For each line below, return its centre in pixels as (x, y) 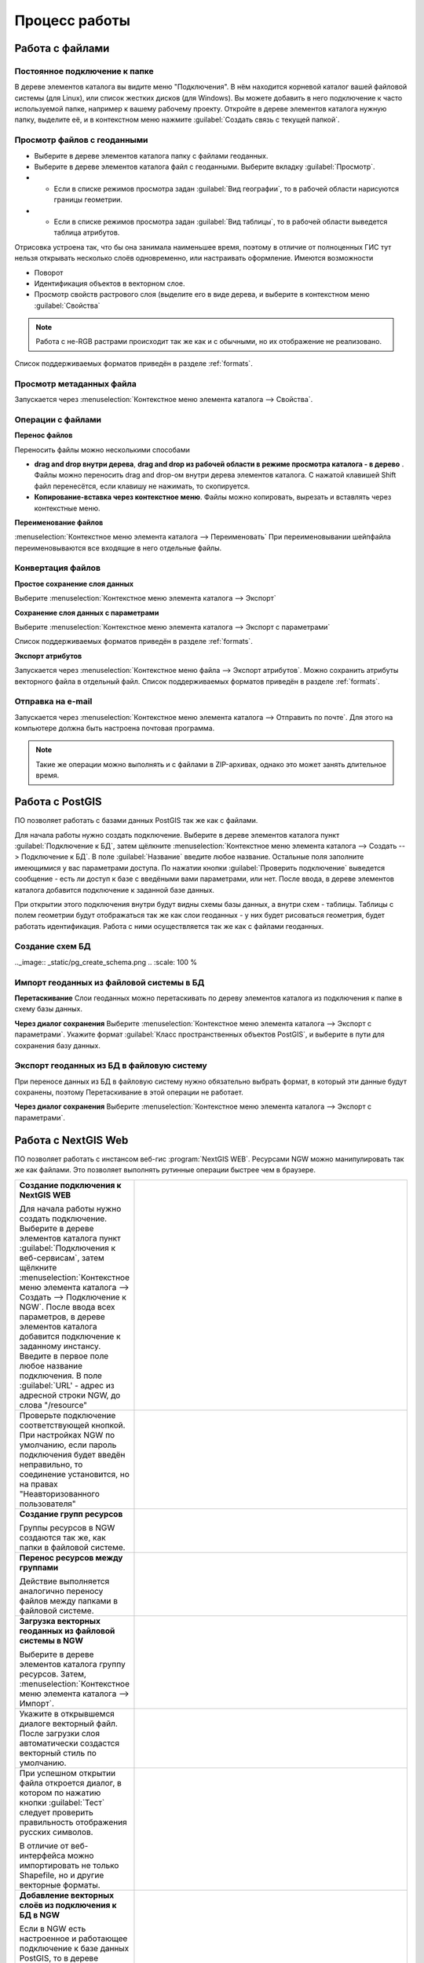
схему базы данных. (48, 1009)
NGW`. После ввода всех (67, 1307)
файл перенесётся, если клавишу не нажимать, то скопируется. (142, 486)
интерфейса (42, 1855)
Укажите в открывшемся (67, 1713)
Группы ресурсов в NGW (67, 1527)
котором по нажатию (60, 1793)
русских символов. (56, 1832)
